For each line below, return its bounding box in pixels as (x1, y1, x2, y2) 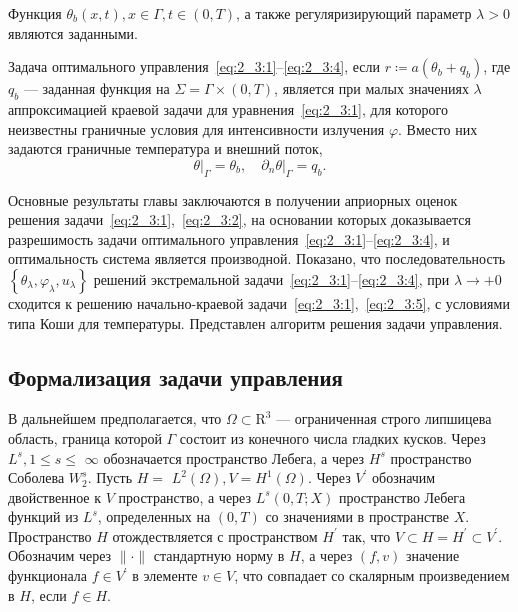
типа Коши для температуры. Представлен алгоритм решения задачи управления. (8, 312, 503, 333)
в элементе (132, 565, 198, 586)
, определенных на (97, 506, 211, 527)
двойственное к (8, 486, 102, 507)
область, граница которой (8, 427, 162, 448)
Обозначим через (8, 545, 112, 566)
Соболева (8, 467, 65, 488)
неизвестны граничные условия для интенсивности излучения (8, 118, 385, 139)
